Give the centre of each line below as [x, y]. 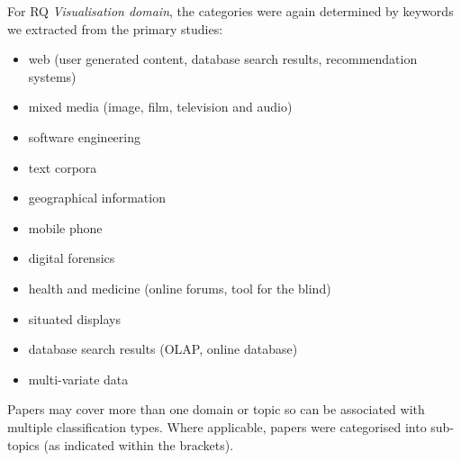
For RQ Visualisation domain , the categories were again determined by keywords [230, 11]
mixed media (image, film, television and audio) [160, 107]
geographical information [97, 198]
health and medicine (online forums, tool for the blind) [180, 288]
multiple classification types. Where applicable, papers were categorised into [217, 426]
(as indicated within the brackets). [139, 444]
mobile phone [65, 227]
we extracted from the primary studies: [115, 28]
